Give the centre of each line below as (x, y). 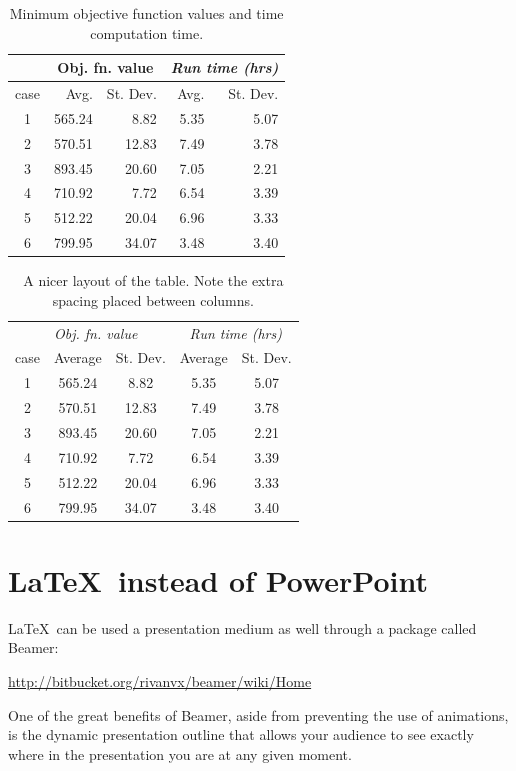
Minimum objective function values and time (146, 13)
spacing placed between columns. (153, 299)
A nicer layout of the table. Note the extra (153, 280)
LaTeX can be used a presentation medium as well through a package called (242, 627)
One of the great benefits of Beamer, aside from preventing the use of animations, (258, 714)
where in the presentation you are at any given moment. (180, 753)
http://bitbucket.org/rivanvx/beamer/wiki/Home (160, 680)
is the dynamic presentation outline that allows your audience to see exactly (241, 734)
